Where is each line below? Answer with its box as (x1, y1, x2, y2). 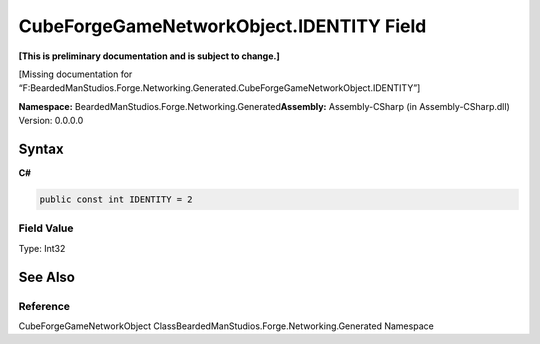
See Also (18, 268, 75, 285)
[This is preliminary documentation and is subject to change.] (18, 50, 280, 62)
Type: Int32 (18, 242, 66, 254)
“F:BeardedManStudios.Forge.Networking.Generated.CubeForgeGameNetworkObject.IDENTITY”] (18, 82, 421, 94)
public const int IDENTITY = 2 (39, 194, 194, 205)
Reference (18, 299, 70, 313)
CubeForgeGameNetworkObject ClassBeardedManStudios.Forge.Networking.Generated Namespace (18, 320, 434, 332)
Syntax (18, 140, 64, 157)
